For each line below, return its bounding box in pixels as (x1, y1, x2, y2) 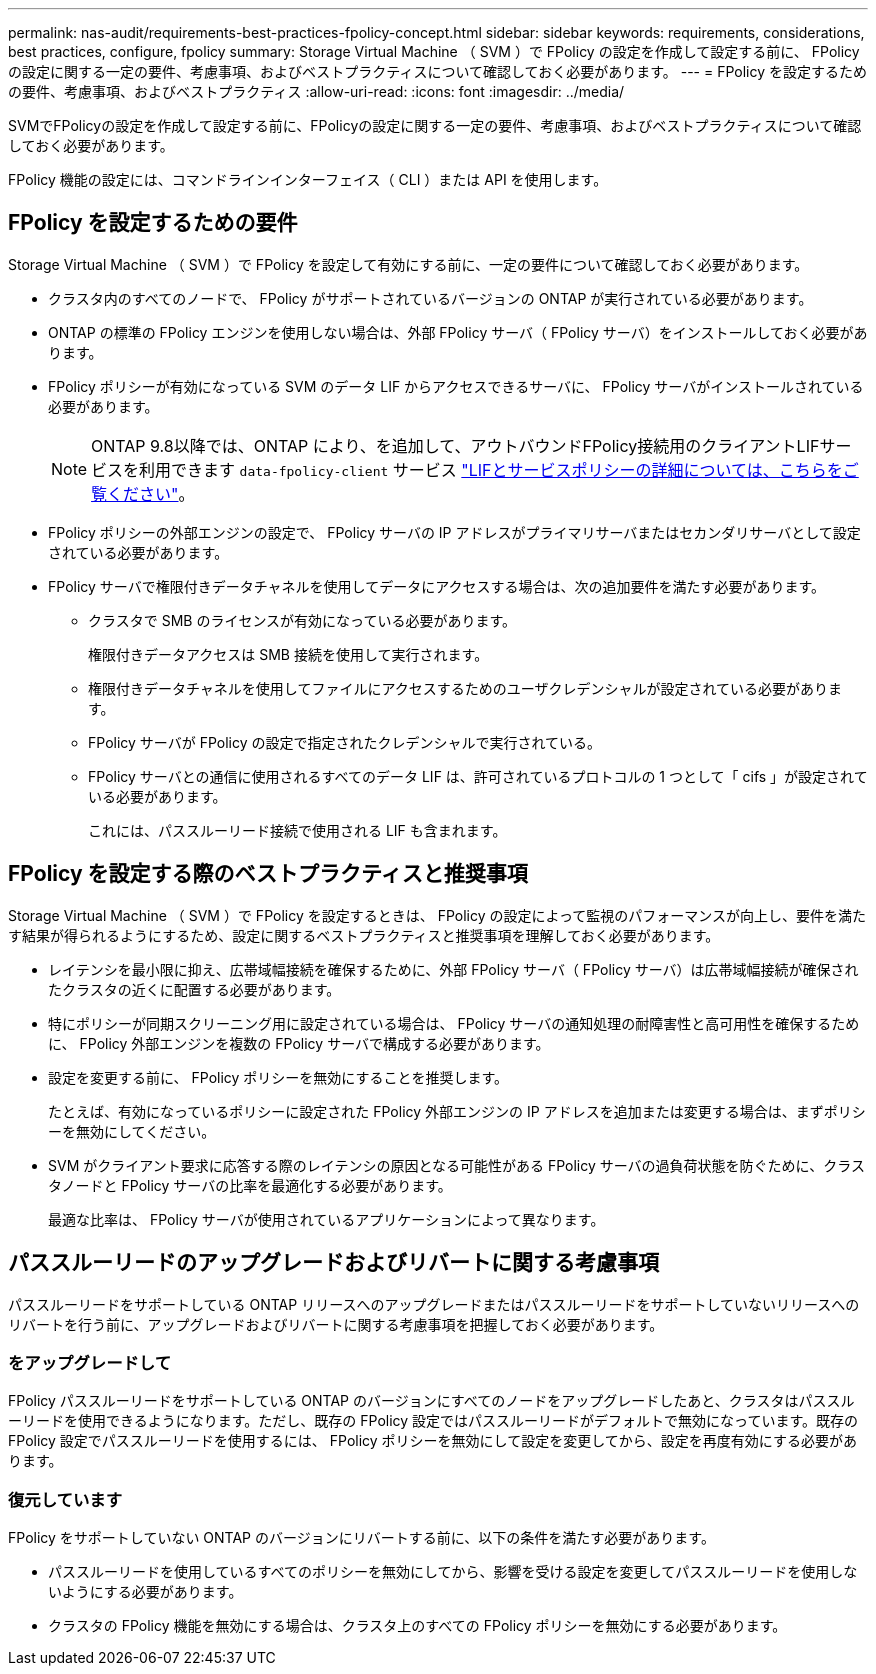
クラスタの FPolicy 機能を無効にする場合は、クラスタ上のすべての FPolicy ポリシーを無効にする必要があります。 (48, 1617, 787, 1635)
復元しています (8, 1489, 123, 1510)
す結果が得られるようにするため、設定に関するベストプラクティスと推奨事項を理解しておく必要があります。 (8, 926, 720, 944)
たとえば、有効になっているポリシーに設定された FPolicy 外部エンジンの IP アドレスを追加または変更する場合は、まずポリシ (48, 1102, 866, 1120)
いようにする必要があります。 (48, 1583, 243, 1601)
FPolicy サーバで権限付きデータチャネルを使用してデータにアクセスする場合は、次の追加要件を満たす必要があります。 (48, 577, 826, 595)
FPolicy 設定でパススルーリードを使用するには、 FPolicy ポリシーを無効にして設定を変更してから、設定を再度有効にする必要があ (8, 1432, 857, 1450)
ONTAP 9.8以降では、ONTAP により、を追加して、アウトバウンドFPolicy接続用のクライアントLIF (91, 435, 820, 456)
